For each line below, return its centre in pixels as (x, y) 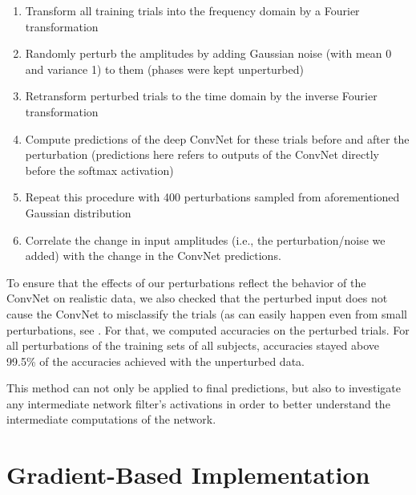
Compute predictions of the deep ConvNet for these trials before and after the (217, 138)
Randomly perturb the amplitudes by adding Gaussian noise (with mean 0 (208, 53)
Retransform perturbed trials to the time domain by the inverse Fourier (201, 96)
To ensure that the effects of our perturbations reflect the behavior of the (186, 282)
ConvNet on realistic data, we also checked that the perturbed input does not (197, 298)
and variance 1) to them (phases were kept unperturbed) (164, 69)
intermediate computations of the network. (111, 419)
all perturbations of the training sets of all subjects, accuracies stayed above (193, 345)
